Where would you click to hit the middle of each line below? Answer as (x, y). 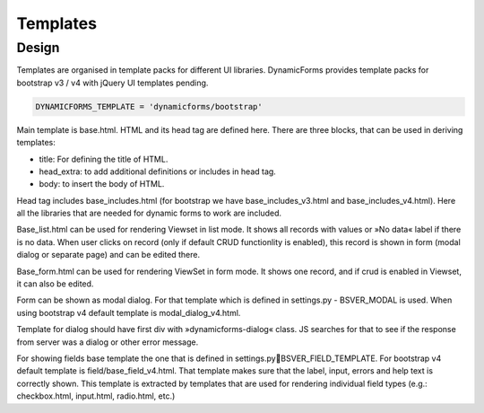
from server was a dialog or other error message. (108, 342)
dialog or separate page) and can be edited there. (108, 255)
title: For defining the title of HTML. (104, 159)
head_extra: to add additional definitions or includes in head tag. (158, 171)
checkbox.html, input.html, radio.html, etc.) (96, 396)
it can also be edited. (55, 284)
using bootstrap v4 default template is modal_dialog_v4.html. (129, 312)
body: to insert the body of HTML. (102, 184)
